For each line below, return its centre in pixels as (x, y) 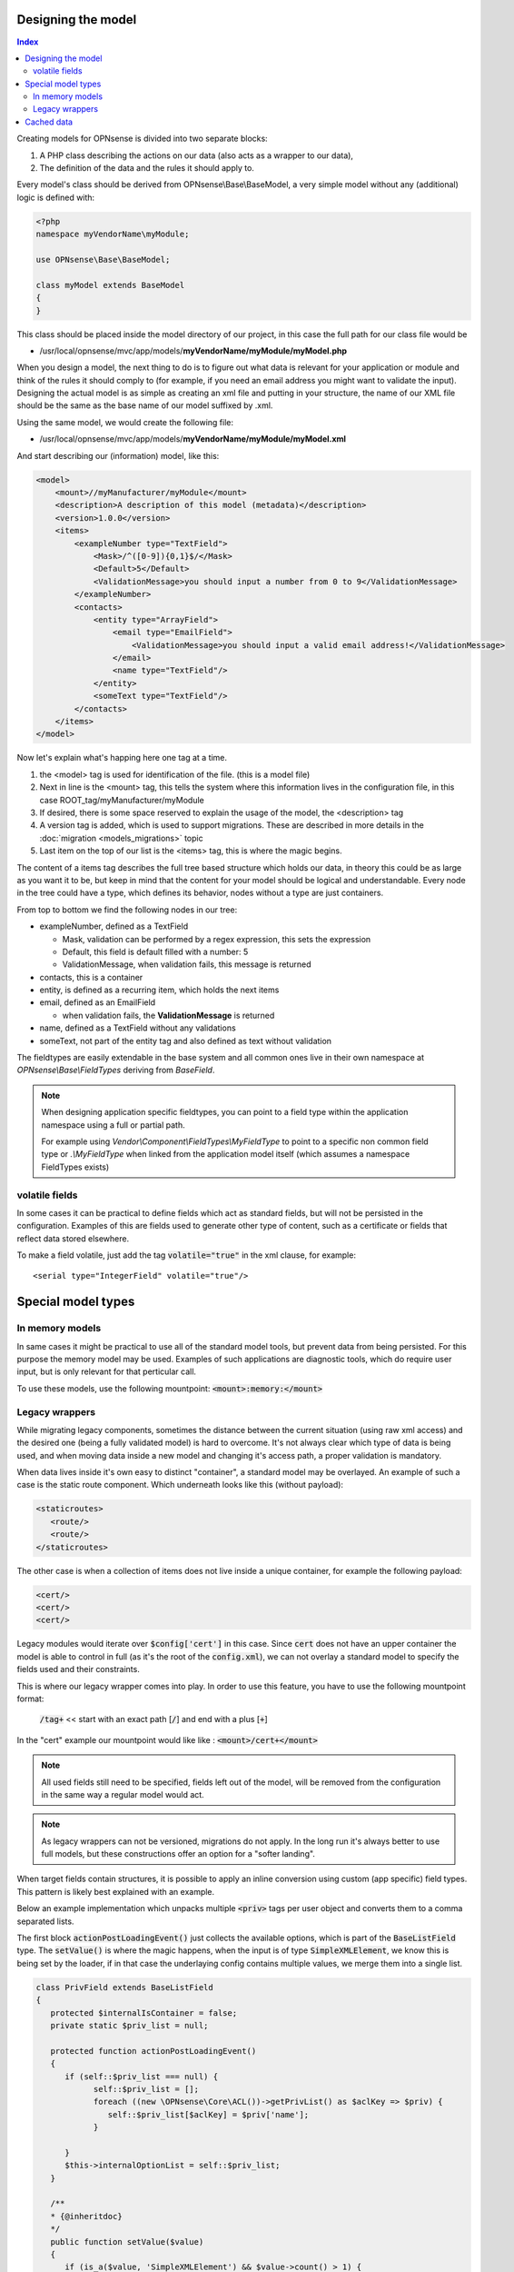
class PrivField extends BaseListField (124, 1987)
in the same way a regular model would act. (123, 1794)
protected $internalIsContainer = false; (144, 2013)
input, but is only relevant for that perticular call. (107, 1371)
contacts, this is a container (91, 977)
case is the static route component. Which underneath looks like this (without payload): (180, 1485)
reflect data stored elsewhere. (73, 1238)
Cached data (49, 122)
